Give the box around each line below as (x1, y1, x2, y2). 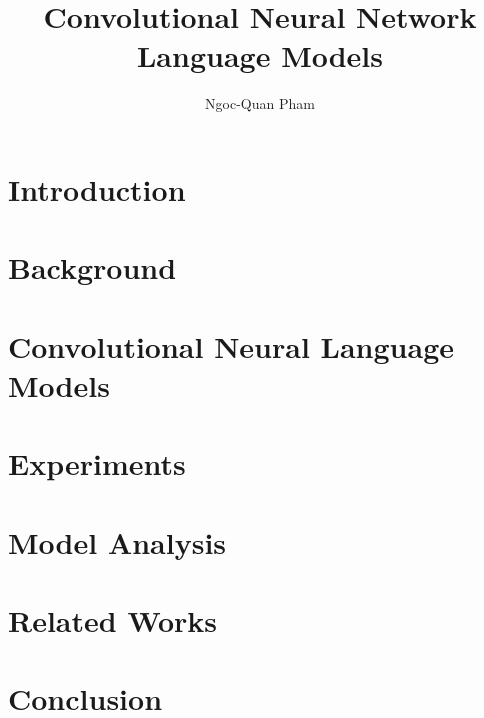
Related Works (8, 599, 218, 640)
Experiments (8, 443, 186, 484)
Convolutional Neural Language (8, 325, 454, 366)
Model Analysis (8, 521, 227, 562)
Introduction (8, 168, 186, 209)
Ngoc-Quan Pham (205, 93, 315, 114)
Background (8, 247, 177, 288)
